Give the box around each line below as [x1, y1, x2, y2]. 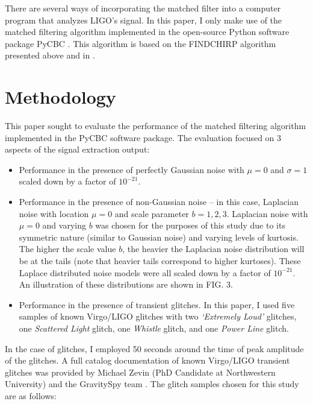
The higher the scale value [19, 242, 116, 255]
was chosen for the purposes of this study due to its [95, 219, 285, 232]
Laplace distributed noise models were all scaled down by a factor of [19, 266, 271, 279]
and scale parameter [114, 207, 189, 219]
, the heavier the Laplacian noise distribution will [122, 242, 305, 255]
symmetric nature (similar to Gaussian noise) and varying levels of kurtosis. [19, 230, 299, 243]
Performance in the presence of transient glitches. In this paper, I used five [19, 298, 295, 311]
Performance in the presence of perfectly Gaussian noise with [19, 163, 244, 175]
